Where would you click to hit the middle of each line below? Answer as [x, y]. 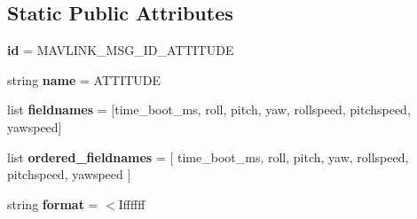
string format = [53, 203]
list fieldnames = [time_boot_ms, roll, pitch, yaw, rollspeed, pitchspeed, [209, 109]
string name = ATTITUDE [84, 79]
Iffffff [132, 203]
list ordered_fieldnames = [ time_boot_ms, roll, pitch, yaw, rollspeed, [208, 156]
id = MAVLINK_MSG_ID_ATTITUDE [121, 50]
